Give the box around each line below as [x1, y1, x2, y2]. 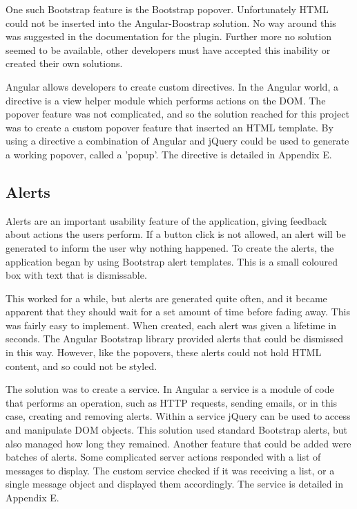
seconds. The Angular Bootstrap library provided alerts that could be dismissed [6, 331, 344, 346]
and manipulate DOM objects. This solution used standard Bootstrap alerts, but [6, 423, 347, 437]
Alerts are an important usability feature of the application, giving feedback [6, 213, 327, 228]
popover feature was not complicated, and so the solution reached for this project [6, 107, 349, 121]
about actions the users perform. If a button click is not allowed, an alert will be [6, 227, 346, 241]
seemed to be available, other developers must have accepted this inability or [6, 42, 331, 57]
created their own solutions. [6, 56, 123, 71]
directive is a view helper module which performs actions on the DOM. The [6, 93, 326, 107]
